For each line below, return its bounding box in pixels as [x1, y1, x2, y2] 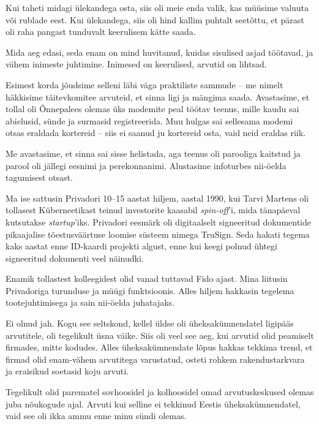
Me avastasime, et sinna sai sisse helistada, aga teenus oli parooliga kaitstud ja [6, 146, 301, 159]
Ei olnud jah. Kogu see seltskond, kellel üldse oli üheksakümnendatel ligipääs [6, 317, 294, 330]
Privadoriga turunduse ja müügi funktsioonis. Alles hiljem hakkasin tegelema [6, 284, 295, 297]
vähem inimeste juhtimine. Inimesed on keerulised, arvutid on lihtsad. [6, 58, 267, 70]
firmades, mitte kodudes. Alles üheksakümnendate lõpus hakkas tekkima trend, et [6, 341, 313, 354]
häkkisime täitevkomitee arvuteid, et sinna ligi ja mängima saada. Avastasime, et [6, 90, 310, 103]
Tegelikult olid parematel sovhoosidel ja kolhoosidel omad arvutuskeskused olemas [6, 385, 314, 398]
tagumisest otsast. [6, 171, 73, 184]
